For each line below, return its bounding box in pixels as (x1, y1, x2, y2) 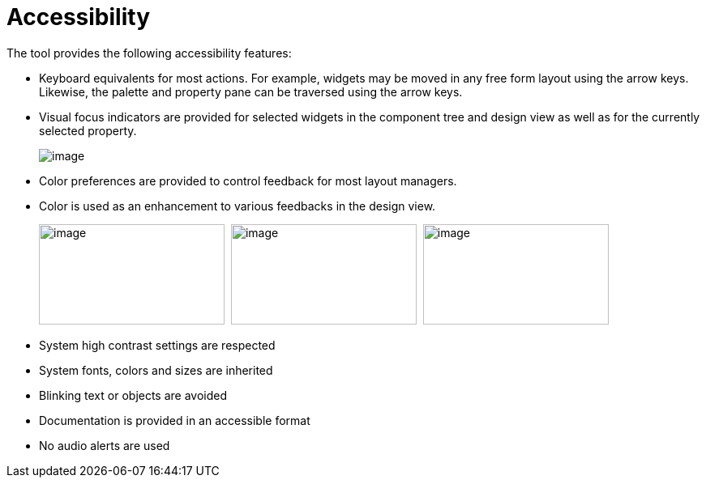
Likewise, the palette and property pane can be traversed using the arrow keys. (39, 84, 463, 99)
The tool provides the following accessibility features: (6, 45, 292, 60)
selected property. (39, 123, 137, 138)
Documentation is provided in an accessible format (39, 413, 310, 427)
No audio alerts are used (39, 438, 170, 452)
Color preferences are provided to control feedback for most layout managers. (39, 173, 457, 188)
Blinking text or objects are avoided (39, 388, 228, 402)
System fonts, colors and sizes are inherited (39, 363, 273, 377)
